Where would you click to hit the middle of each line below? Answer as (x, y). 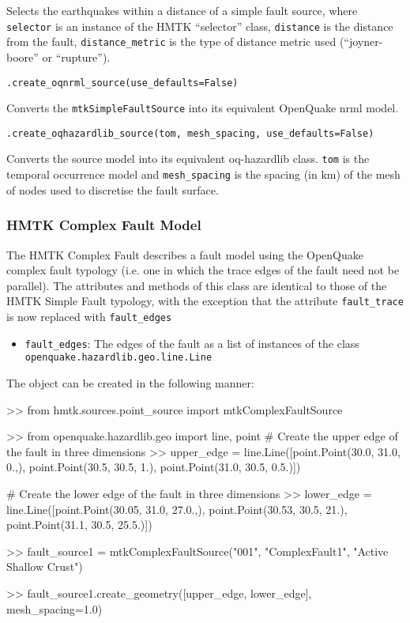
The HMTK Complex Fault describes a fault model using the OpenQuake (185, 254)
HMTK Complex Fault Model (104, 225)
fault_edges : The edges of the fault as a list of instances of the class (192, 343)
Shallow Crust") (45, 566)
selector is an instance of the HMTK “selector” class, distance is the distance (200, 26)
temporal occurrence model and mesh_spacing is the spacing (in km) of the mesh (203, 174)
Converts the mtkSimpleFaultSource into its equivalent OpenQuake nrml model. (203, 108)
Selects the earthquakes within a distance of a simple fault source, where (182, 10)
